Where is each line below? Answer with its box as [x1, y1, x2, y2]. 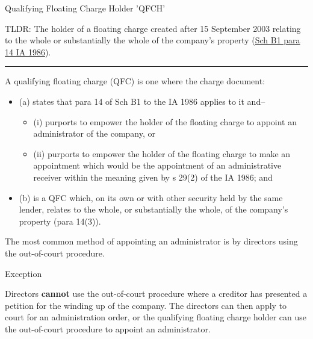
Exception [5, 267, 42, 279]
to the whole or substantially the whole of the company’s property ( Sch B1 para [5, 34, 300, 46]
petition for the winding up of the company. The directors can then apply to [5, 299, 287, 311]
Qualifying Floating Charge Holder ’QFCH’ [5, 2, 166, 14]
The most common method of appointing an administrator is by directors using [5, 235, 298, 247]
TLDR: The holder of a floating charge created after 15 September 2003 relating [5, 22, 301, 34]
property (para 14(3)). [19, 214, 101, 227]
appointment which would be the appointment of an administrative [33, 159, 282, 172]
